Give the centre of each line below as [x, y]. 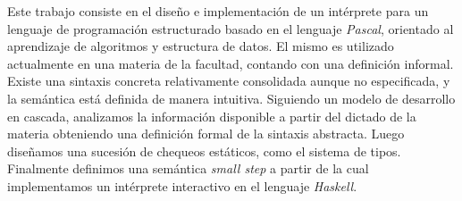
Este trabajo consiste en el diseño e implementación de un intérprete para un [218, 11]
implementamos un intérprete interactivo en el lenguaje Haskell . [182, 185]
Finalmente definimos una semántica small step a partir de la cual [188, 168]
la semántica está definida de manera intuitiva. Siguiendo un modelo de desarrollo [231, 98]
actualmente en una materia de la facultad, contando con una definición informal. [231, 63]
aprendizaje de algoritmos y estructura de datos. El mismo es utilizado [201, 46]
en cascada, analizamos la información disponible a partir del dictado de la [212, 116]
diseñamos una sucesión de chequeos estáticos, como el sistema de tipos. [204, 151]
